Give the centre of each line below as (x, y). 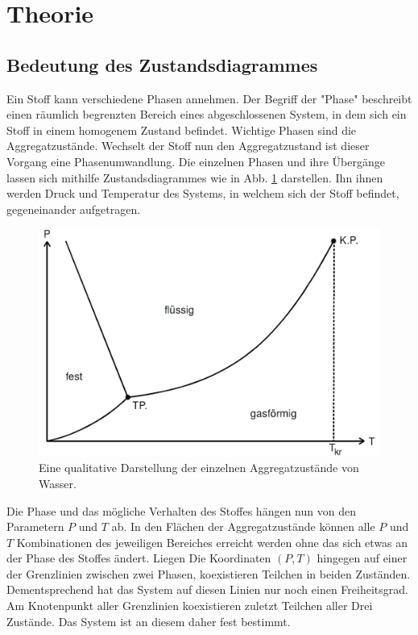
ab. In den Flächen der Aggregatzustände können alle (243, 526)
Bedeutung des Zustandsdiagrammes (162, 64)
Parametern (35, 526)
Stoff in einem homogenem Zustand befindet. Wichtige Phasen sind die (182, 130)
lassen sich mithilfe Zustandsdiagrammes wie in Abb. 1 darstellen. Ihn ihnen (195, 177)
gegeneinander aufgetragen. (74, 209)
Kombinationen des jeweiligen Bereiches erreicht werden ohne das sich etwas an (212, 542)
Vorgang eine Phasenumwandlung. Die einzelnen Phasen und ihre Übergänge (196, 161)
